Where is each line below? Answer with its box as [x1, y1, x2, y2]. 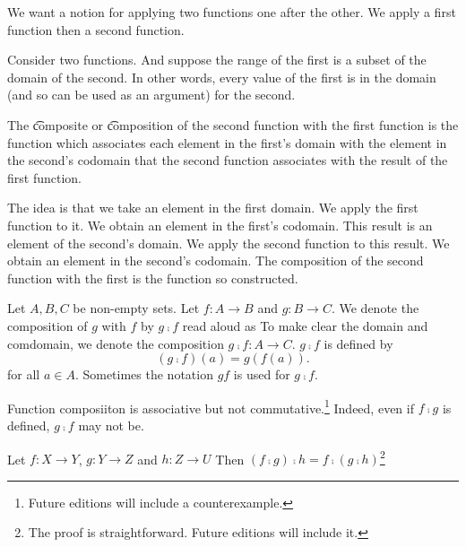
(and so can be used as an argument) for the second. [7, 85, 296, 104]
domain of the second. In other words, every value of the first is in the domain [7, 67, 436, 86]
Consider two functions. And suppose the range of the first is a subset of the [7, 50, 427, 69]
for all [7, 365, 40, 384]
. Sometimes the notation [74, 365, 213, 384]
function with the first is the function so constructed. [7, 268, 298, 287]
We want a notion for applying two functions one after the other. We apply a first [7, 3, 456, 21]
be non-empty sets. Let [73, 299, 200, 317]
